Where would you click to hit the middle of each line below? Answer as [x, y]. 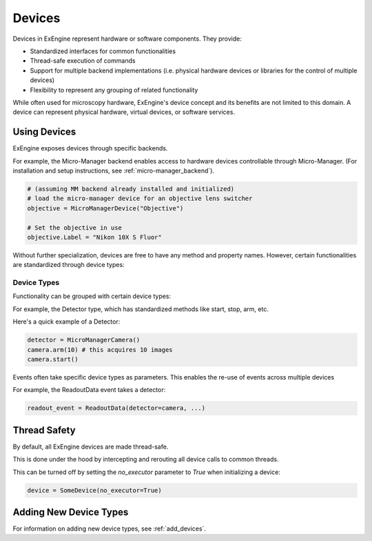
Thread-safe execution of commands [83, 61]
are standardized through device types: [69, 265]
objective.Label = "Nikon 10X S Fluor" [94, 237]
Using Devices [44, 132]
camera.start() [53, 359]
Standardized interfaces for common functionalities [103, 51]
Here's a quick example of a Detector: [66, 322]
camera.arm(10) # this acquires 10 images [100, 350]
